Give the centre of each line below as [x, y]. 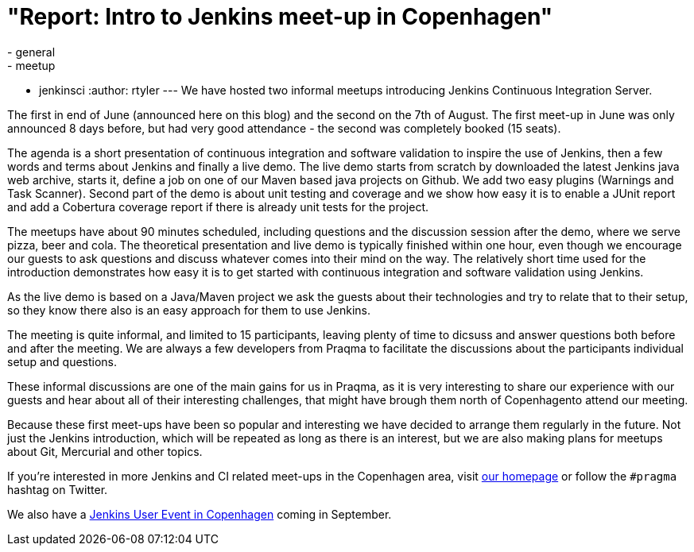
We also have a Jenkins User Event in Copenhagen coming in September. [200, 514]
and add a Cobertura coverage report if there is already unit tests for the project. [218, 207]
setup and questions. [62, 361]
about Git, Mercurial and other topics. [105, 451]
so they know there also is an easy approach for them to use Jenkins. [189, 310]
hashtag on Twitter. [58, 489]
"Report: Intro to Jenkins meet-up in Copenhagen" [280, 17]
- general [31, 52]
